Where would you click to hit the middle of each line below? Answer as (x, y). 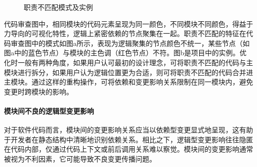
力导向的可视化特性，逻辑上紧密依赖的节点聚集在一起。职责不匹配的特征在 (125, 33)
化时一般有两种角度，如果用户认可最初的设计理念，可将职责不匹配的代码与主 (128, 62)
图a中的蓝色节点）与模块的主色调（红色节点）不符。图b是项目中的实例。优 (125, 53)
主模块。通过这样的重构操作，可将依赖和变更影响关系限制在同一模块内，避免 (128, 82)
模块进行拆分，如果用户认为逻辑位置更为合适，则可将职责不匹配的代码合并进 (128, 72)
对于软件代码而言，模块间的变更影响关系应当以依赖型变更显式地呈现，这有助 (128, 130)
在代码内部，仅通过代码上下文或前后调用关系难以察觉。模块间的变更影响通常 (128, 149)
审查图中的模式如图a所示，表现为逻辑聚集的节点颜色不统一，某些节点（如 (130, 43)
